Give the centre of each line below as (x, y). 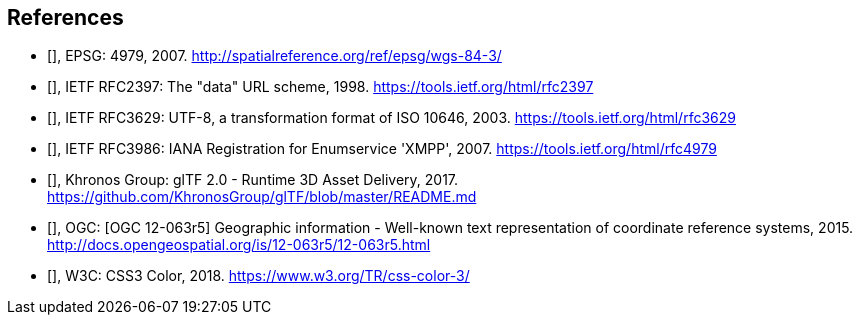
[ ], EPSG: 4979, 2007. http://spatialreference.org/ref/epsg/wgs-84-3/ (274, 56)
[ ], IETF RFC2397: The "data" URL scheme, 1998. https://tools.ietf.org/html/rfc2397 (320, 87)
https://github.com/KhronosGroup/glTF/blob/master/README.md (262, 197)
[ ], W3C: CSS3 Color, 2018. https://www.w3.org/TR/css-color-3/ (258, 276)
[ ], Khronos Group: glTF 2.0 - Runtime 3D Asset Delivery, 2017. (253, 180)
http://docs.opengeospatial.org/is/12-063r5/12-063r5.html (239, 245)
